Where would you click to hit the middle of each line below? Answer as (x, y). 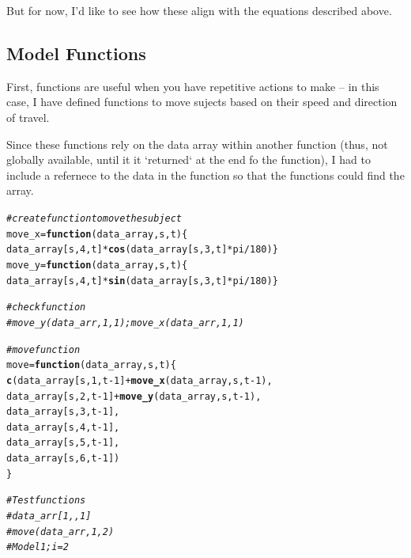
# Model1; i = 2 (38, 547)
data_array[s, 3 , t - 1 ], (63, 412)
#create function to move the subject (94, 218)
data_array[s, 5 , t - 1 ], (63, 443)
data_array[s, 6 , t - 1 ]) (63, 459)
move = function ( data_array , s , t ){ (91, 365)
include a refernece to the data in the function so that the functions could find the (205, 175)
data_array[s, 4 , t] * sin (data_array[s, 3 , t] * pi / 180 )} (142, 281)
